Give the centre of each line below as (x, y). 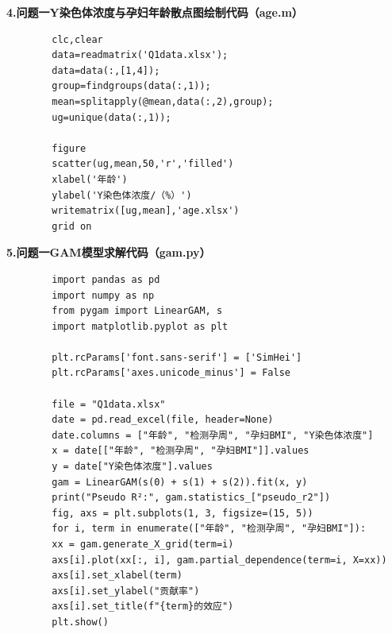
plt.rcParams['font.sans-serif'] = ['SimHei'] (177, 357)
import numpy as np (103, 295)
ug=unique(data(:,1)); (111, 117)
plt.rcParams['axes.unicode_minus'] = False (171, 373)
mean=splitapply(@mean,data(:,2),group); (163, 101)
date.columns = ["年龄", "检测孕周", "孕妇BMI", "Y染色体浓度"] (213, 435)
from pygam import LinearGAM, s (137, 311)
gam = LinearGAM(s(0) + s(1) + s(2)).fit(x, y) (180, 482)
